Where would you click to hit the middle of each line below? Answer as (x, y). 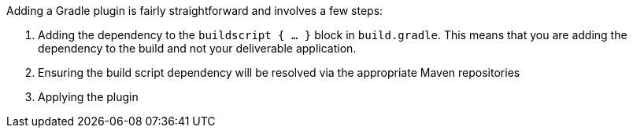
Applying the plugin (88, 97)
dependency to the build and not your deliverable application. (197, 48)
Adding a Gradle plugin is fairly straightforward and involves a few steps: (195, 11)
